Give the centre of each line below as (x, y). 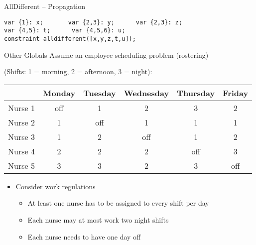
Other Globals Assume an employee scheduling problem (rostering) (106, 55)
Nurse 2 (21, 122)
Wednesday (146, 93)
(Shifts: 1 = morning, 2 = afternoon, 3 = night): (78, 71)
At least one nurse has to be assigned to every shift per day (118, 203)
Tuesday (100, 93)
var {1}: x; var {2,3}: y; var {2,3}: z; (93, 22)
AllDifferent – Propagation (45, 6)
